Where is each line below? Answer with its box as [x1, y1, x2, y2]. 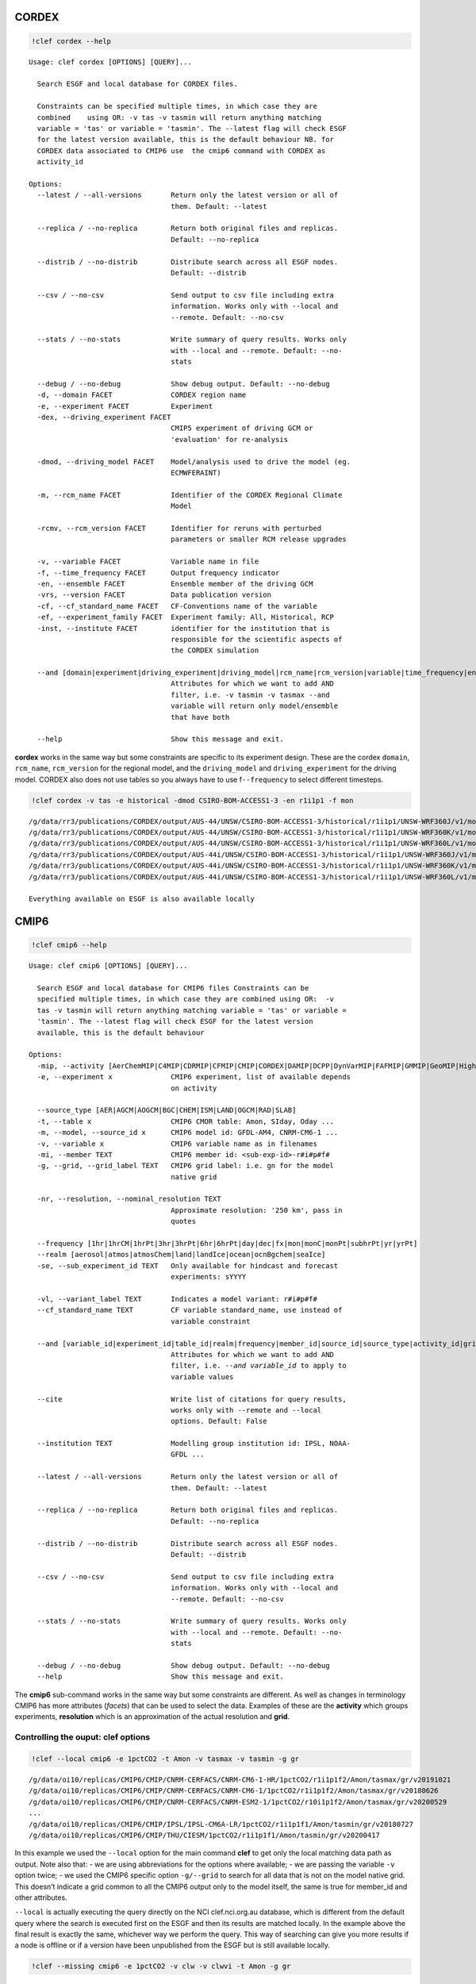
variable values [171, 1372, 234, 1381]
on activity [171, 1083, 217, 1093]
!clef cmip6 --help [31, 940, 107, 950]
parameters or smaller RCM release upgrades [171, 535, 347, 544]
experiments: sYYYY [171, 1272, 247, 1282]
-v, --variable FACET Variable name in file [36, 557, 259, 567]
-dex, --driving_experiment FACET [36, 413, 171, 422]
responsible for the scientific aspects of [171, 635, 343, 644]
